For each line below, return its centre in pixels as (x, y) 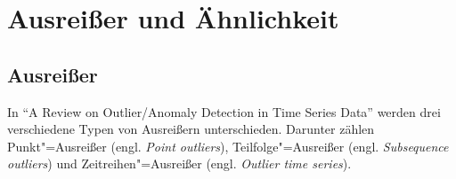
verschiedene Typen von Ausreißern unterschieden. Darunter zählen (191, 129)
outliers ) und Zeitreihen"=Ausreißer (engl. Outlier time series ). (179, 163)
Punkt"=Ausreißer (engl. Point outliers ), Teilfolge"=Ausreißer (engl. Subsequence (228, 146)
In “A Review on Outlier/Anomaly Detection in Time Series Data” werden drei (224, 111)
